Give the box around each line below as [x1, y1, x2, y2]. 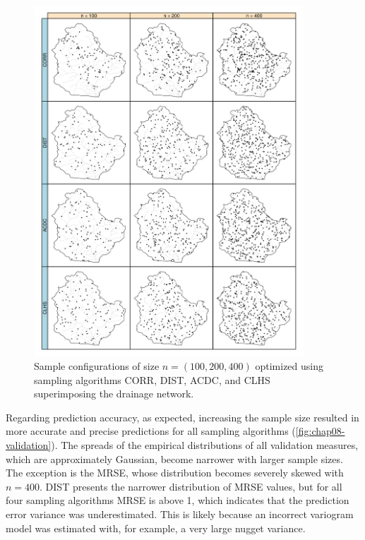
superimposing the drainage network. [34, 386, 194, 401]
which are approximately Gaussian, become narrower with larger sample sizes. [6, 451, 343, 466]
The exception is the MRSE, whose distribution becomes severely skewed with [6, 465, 344, 480]
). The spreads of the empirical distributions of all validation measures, [51, 438, 359, 452]
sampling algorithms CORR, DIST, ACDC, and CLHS [34, 372, 270, 387]
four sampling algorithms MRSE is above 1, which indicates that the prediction [6, 493, 349, 508]
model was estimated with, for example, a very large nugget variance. [6, 520, 306, 535]
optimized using [255, 359, 324, 373]
